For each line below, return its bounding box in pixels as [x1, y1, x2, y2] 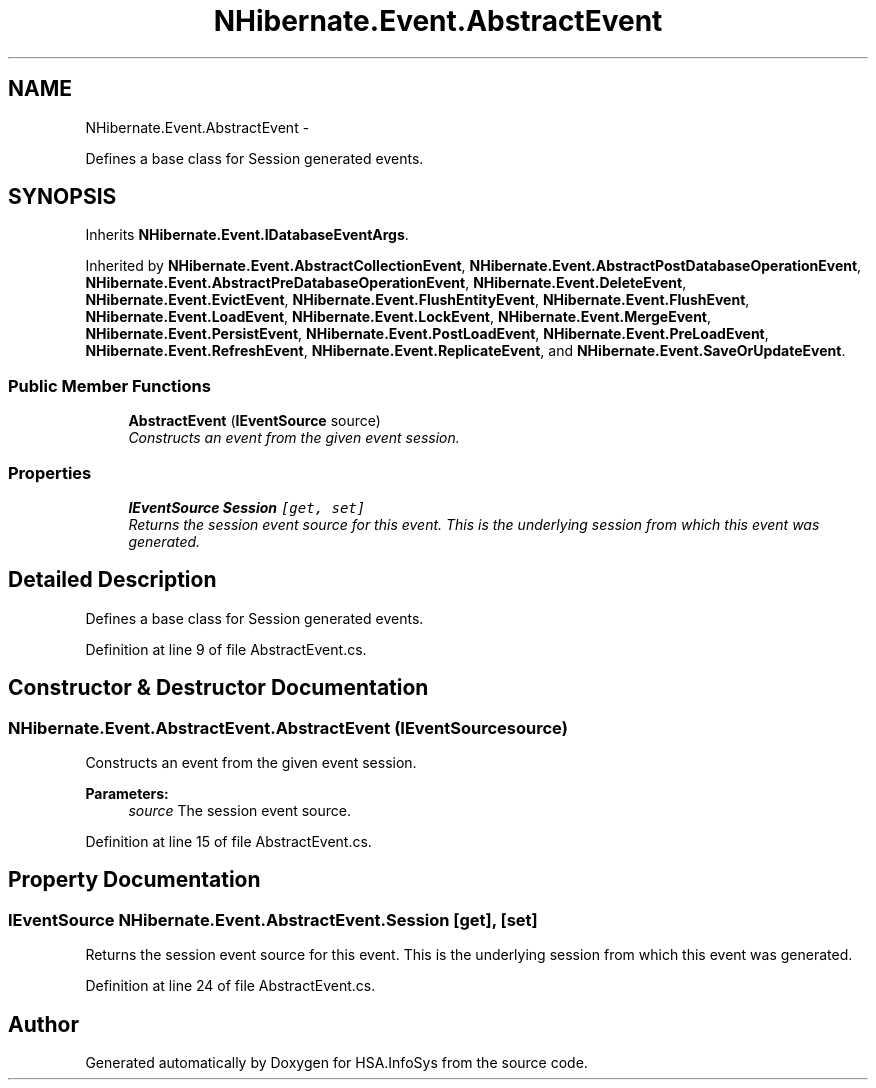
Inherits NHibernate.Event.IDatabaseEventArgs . [85, 226, 409, 244]
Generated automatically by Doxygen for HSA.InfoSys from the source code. [85, 1054, 588, 1072]
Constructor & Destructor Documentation [8, 675, 429, 701]
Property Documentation [8, 867, 261, 893]
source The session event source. [128, 802, 351, 819]
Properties [8, 462, 92, 483]
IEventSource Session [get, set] [128, 498, 366, 516]
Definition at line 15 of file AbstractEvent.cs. [85, 833, 372, 850]
